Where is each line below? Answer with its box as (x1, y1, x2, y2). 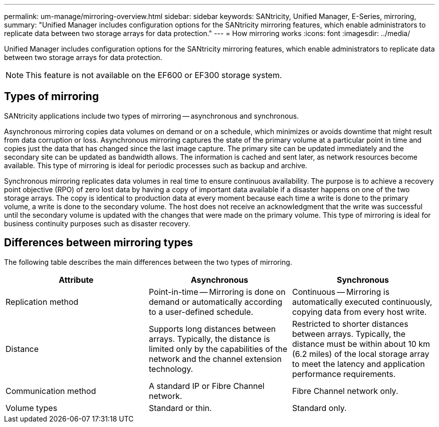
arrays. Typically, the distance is (148, 333, 270, 344)
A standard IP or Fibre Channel (148, 380, 265, 391)
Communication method (6, 385, 96, 396)
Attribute (59, 274, 94, 285)
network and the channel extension (148, 353, 282, 364)
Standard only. (292, 402, 347, 413)
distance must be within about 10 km (292, 338, 430, 349)
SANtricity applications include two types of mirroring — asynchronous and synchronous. (4, 111, 299, 120)
